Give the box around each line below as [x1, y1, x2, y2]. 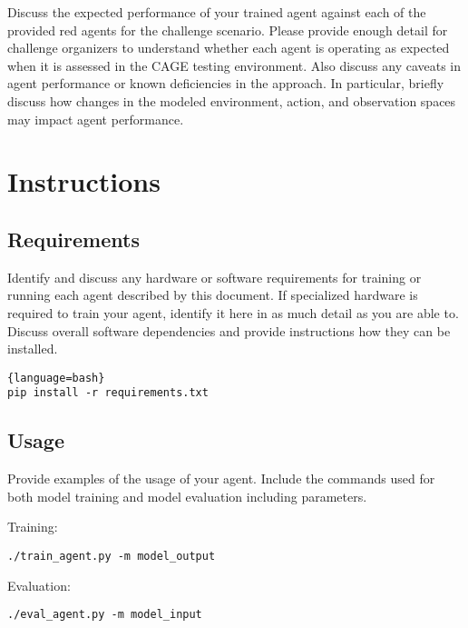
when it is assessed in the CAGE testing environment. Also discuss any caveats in [7, 55, 462, 75]
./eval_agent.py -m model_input [7, 608, 202, 622]
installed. [7, 339, 58, 358]
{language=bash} [7, 371, 105, 384]
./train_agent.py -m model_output [7, 550, 216, 563]
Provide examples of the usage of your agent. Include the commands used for [7, 469, 435, 488]
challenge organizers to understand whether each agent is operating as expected [7, 38, 450, 57]
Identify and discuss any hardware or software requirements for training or [7, 267, 422, 286]
